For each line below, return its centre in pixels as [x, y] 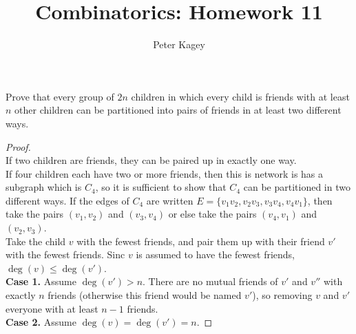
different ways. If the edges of [67, 200]
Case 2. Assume [41, 322]
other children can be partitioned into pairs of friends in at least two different [178, 110]
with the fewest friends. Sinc [65, 254]
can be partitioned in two [297, 187]
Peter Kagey [179, 44]
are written [170, 200]
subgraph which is [44, 187]
